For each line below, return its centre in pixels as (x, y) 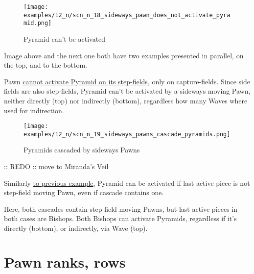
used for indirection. (34, 110)
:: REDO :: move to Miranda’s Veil (56, 166)
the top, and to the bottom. (46, 65)
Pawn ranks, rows (65, 262)
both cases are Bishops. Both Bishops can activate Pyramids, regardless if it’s (120, 218)
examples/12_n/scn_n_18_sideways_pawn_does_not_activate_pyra (127, 15)
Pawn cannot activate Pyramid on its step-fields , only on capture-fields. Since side (127, 81)
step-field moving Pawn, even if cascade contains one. (84, 192)
